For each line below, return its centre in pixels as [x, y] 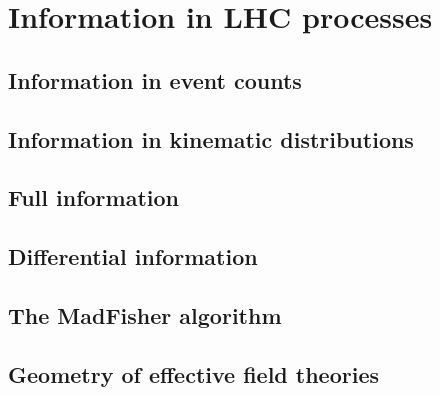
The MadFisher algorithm [145, 314]
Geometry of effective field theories [194, 373]
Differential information [133, 256]
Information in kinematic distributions [211, 138]
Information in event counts [155, 79]
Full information [94, 197]
